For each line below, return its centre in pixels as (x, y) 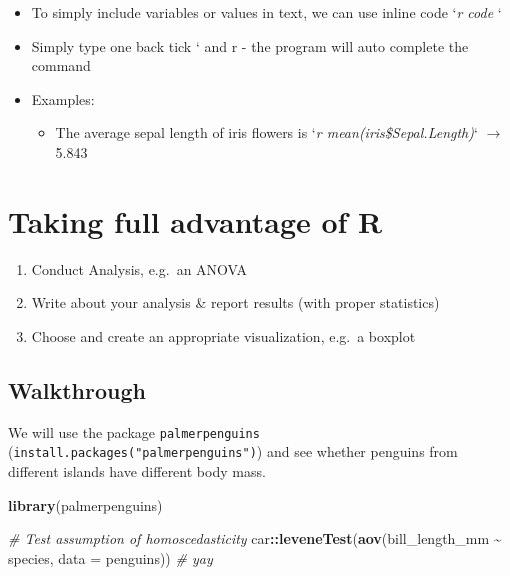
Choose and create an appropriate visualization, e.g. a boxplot (223, 335)
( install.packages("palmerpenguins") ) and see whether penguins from (233, 451)
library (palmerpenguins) (85, 504)
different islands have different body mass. (137, 470)
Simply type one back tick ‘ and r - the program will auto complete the (250, 45)
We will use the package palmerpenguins (134, 431)
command (61, 65)
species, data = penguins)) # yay (110, 557)
